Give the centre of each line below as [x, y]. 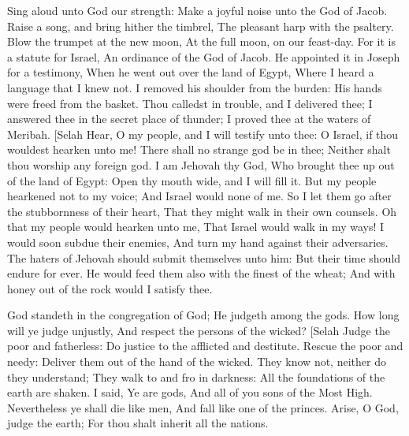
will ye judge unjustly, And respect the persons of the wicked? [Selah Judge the [199, 330]
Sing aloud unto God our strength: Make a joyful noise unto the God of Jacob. [197, 10]
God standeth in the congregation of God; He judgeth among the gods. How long [203, 315]
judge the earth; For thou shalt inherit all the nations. [138, 423]
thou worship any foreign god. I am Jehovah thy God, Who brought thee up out [201, 164]
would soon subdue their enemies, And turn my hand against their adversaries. [198, 242]
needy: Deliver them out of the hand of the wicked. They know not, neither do [197, 361]
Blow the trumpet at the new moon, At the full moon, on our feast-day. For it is [201, 41]
